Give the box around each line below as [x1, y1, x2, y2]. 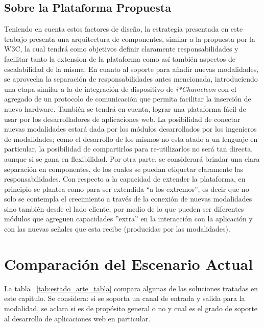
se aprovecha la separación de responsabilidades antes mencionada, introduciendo [4, 73, 258, 84]
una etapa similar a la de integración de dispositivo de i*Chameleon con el [4, 83, 236, 94]
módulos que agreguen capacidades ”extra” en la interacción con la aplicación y [4, 213, 253, 224]
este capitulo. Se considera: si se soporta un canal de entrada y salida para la [4, 293, 245, 304]
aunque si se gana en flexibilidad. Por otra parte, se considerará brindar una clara [4, 153, 260, 164]
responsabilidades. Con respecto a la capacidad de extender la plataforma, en [4, 173, 246, 184]
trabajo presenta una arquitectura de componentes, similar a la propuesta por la [4, 33, 255, 44]
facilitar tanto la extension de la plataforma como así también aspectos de [4, 53, 236, 64]
